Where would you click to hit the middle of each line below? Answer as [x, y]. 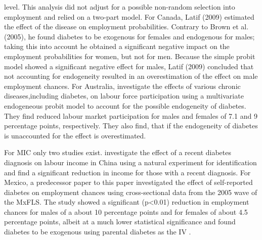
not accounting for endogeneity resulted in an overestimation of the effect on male [131, 76]
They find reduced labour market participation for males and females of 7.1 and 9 [131, 115]
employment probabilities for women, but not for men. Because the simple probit [130, 56]
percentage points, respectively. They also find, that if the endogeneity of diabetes [131, 126]
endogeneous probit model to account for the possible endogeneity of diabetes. [125, 105]
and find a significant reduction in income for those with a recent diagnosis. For [127, 172]
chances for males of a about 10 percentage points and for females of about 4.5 [126, 211]
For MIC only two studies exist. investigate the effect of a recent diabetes [118, 152]
